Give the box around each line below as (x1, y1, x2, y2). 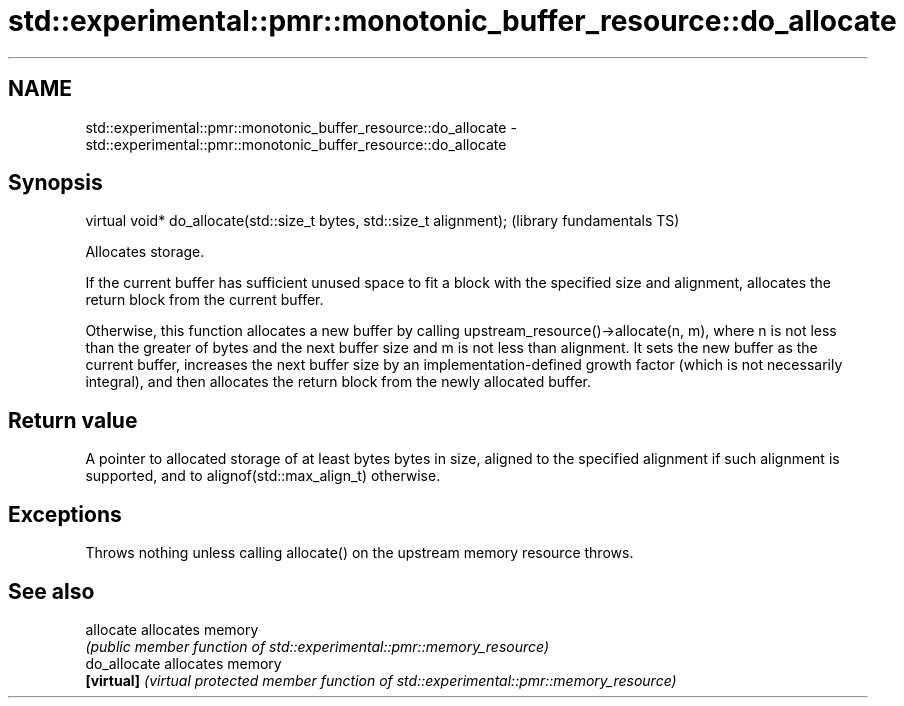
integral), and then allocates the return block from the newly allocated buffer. (85, 373, 592, 391)
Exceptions (8, 501, 122, 527)
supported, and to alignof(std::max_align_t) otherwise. (85, 467, 441, 485)
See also (8, 578, 95, 604)
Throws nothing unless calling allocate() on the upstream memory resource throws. (85, 544, 634, 562)
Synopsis (8, 170, 103, 196)
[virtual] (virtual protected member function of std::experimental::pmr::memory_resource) (85, 671, 677, 689)
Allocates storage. (85, 243, 205, 261)
